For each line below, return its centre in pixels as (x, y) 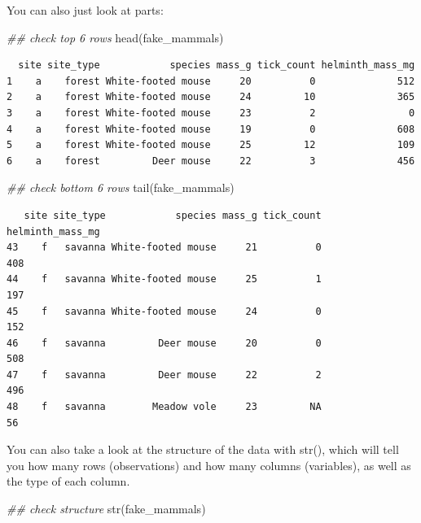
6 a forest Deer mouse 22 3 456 (211, 161)
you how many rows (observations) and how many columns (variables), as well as (209, 465)
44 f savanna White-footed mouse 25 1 (164, 279)
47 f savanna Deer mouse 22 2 (164, 375)
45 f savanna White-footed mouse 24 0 (164, 311)
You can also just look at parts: (85, 10)
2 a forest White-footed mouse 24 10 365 (211, 97)
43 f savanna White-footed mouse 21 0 (164, 248)
